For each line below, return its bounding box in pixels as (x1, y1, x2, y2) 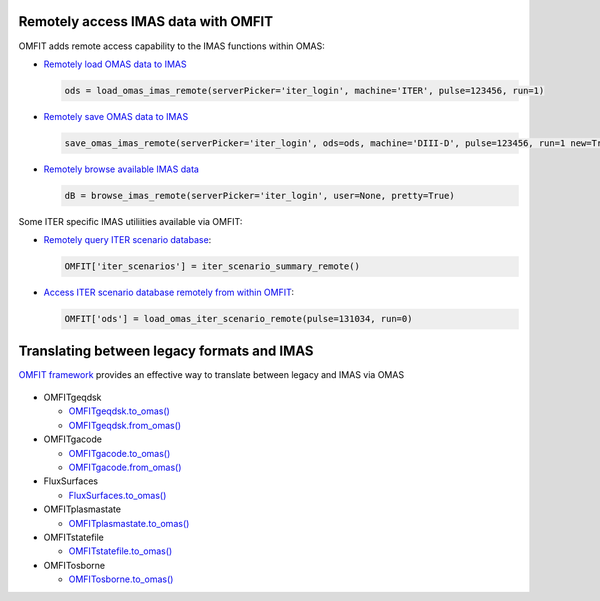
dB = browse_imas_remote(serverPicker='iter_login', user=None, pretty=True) (64, 190, 455, 201)
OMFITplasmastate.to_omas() (68, 517, 190, 529)
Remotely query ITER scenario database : (43, 234, 212, 246)
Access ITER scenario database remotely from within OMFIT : (43, 286, 295, 299)
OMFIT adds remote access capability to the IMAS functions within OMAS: (18, 40, 325, 52)
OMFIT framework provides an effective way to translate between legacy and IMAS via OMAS (18, 368, 405, 380)
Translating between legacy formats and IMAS (18, 342, 314, 359)
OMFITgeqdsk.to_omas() (68, 405, 170, 417)
